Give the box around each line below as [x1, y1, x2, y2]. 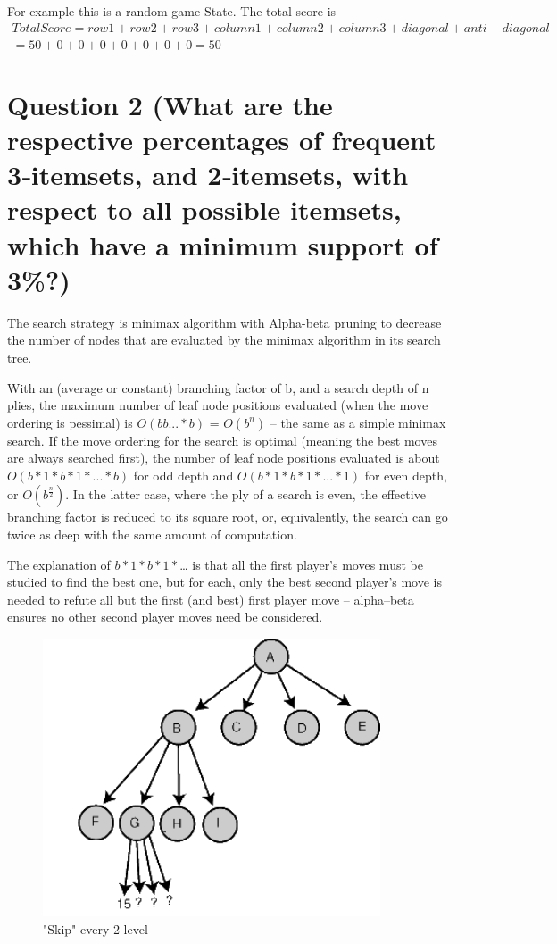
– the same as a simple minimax [270, 413, 446, 431]
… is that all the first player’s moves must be [179, 555, 423, 573]
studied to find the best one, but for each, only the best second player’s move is [7, 572, 443, 591]
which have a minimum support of [7, 226, 438, 263]
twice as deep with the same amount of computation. [7, 525, 297, 544]
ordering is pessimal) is [7, 413, 133, 431]
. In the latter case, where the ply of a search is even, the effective [65, 485, 426, 504]
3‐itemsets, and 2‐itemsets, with [7, 156, 409, 193]
